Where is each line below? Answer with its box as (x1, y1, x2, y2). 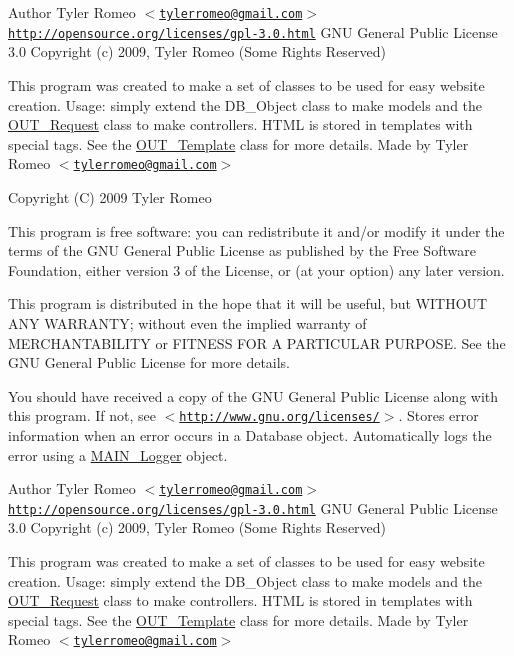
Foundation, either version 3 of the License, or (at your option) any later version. (8, 259, 505, 280)
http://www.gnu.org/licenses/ (179, 410, 380, 425)
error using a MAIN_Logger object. (8, 444, 228, 465)
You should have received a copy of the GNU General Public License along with (8, 385, 499, 406)
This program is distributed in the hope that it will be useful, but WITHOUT (8, 293, 488, 314)
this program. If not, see (8, 405, 157, 426)
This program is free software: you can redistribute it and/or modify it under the (8, 220, 505, 241)
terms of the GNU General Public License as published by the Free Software (8, 240, 476, 261)
